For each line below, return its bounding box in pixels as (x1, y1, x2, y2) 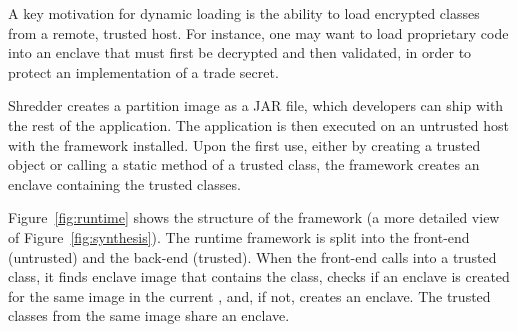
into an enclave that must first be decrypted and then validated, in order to (8, 42, 472, 63)
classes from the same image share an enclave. (8, 305, 290, 326)
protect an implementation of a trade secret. (8, 61, 279, 82)
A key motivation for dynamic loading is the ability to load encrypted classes (8, 3, 480, 23)
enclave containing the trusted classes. (8, 173, 241, 194)
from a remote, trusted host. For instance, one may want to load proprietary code (8, 22, 509, 43)
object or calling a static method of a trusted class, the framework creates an (8, 154, 480, 175)
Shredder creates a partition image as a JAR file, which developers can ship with (8, 95, 504, 116)
